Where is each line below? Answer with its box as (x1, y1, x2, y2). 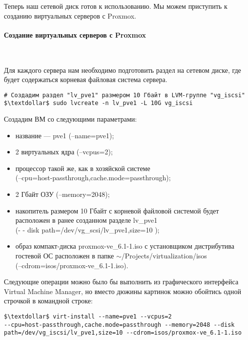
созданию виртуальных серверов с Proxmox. (4, 10, 136, 21)
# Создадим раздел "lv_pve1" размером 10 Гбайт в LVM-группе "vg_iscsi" (4, 91, 245, 99)
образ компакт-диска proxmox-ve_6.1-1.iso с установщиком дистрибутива (15, 241, 234, 251)
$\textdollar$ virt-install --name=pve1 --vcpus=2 (4, 313, 172, 320)
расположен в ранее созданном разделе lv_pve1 (15, 215, 158, 225)
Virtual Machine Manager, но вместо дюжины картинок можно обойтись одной (4, 286, 241, 296)
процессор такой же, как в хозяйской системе (15, 163, 150, 173)
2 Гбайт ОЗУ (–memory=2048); (15, 189, 110, 199)
